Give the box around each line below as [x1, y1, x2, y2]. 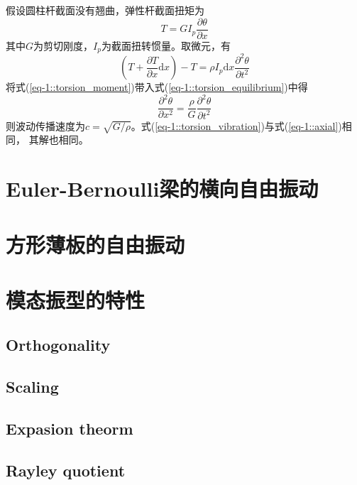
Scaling [6, 376, 59, 398]
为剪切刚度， [33, 38, 94, 53]
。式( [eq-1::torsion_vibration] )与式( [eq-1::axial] [131, 118, 339, 133]
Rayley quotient [6, 459, 126, 481]
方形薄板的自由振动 [6, 229, 185, 258]
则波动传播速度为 [6, 118, 85, 133]
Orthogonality [6, 334, 111, 356]
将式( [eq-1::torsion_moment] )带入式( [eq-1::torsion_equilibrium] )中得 [6, 80, 308, 94]
